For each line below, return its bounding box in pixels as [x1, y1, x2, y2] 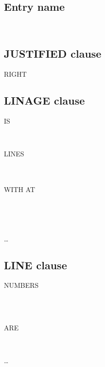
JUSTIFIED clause [4, 46, 102, 61]
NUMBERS [4, 280, 39, 290]
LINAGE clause [4, 92, 85, 108]
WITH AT [4, 184, 35, 194]
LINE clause [4, 257, 67, 272]
